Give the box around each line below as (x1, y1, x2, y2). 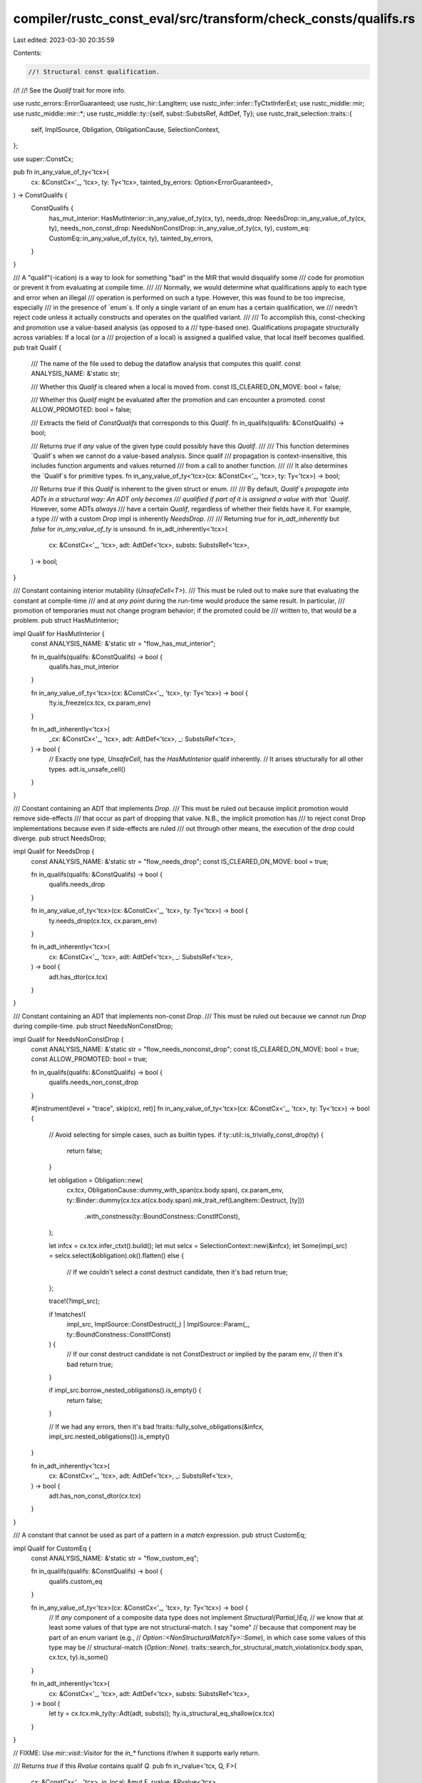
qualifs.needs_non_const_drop (48, 1078, 139, 1087)
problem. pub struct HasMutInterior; (13, 616, 119, 625)
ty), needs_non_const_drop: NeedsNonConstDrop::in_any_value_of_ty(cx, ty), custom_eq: (48, 224, 310, 233)
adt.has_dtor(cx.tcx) (48, 972, 108, 981)
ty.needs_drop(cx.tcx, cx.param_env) (48, 916, 158, 925)
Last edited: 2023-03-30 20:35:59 (13, 36, 115, 44)
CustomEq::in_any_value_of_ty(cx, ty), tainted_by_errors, (48, 234, 213, 242)
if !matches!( (48, 1309, 86, 1319)
